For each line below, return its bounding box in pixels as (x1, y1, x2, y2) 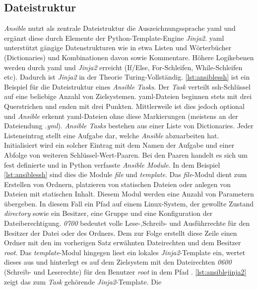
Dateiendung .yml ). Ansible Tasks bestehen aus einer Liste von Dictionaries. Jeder (4, 120, 254, 131)
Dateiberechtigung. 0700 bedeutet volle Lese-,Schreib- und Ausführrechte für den (4, 218, 250, 228)
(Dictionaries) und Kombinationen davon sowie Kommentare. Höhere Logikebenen (4, 52, 254, 62)
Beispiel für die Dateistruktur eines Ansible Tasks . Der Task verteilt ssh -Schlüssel (4, 81, 251, 92)
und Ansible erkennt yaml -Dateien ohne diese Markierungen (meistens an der (4, 110, 238, 121)
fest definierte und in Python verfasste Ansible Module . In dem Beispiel (4, 159, 220, 170)
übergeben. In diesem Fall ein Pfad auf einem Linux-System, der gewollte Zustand (4, 198, 254, 208)
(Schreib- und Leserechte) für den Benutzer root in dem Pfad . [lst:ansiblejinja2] (4, 267, 247, 277)
